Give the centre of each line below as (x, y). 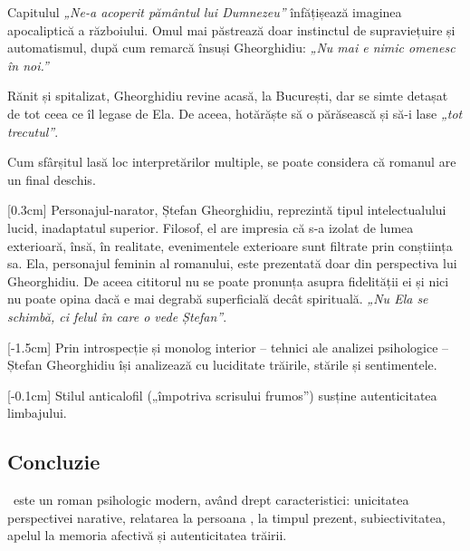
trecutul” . (33, 131)
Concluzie (54, 462)
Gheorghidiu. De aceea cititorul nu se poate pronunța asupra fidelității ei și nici (228, 280)
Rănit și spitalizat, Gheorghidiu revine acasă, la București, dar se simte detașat (228, 96)
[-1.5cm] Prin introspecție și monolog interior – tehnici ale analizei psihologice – (228, 347)
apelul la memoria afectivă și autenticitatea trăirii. (147, 535)
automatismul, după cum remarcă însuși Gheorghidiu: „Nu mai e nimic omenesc (231, 48)
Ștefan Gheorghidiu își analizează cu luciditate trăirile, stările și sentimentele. (222, 365)
